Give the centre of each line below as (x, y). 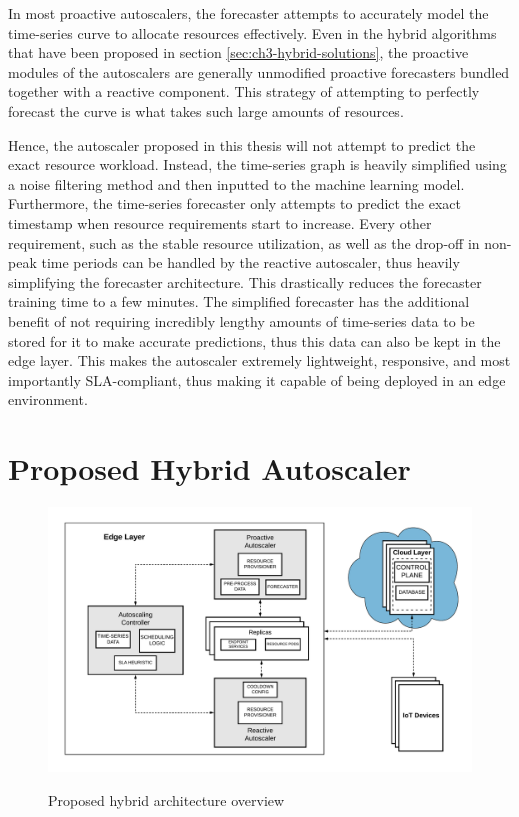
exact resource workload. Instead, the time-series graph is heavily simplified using (257, 164)
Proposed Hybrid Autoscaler (209, 468)
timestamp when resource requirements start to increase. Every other (220, 222)
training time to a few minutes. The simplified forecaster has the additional (239, 301)
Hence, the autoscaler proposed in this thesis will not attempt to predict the (242, 144)
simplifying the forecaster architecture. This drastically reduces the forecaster (245, 281)
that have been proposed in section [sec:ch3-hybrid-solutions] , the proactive (238, 52)
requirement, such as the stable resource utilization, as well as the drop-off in (244, 242)
